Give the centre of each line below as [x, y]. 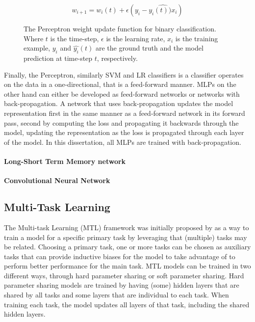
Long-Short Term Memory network [65, 161]
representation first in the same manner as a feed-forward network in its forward [125, 113]
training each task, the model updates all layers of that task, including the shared [127, 304]
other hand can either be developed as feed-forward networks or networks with [122, 94]
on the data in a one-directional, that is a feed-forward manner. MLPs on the [120, 84]
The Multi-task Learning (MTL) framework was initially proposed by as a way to [127, 227]
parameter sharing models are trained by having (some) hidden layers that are [122, 285]
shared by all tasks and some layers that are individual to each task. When [116, 295]
